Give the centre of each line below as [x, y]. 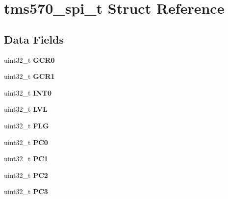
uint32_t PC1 [26, 159]
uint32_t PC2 [26, 175]
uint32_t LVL [26, 109]
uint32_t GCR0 [29, 60]
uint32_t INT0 [28, 92]
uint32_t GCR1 [29, 76]
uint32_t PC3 [26, 191]
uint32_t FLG [26, 125]
